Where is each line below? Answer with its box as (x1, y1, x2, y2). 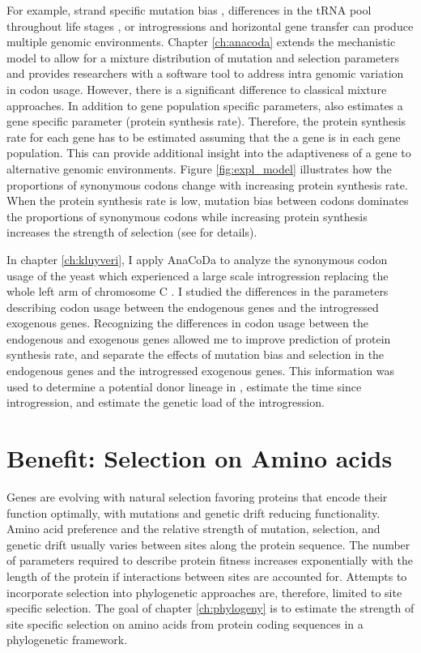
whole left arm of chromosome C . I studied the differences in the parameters (6, 283, 389, 300)
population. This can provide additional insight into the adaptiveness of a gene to (6, 144, 411, 161)
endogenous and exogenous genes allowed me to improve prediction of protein (6, 330, 391, 347)
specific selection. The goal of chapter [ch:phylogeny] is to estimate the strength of (6, 600, 415, 617)
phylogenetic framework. (6, 631, 128, 648)
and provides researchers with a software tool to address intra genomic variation (6, 65, 404, 82)
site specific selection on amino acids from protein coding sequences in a (6, 615, 364, 632)
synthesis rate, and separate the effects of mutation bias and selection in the (6, 346, 385, 363)
